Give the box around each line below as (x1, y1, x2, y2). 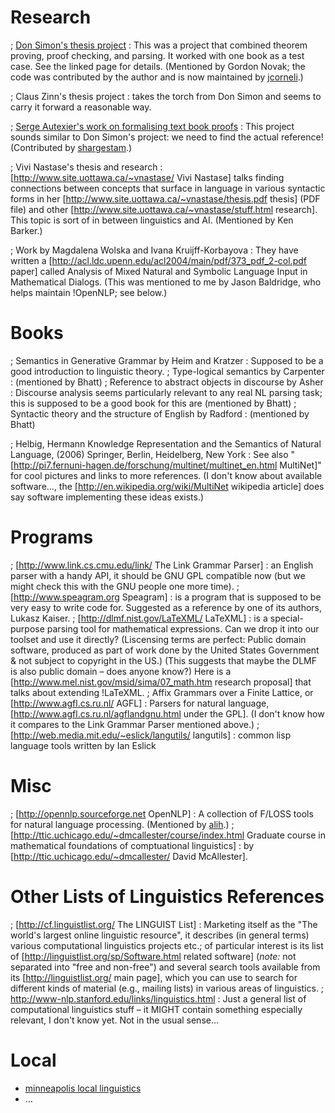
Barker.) (10, 224, 43, 236)
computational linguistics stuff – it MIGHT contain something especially (10, 1003, 303, 1015)
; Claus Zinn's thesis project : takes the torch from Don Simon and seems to (10, 90, 322, 102)
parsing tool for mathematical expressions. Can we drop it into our (46, 622, 320, 635)
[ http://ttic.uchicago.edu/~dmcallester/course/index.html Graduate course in (10, 829, 326, 841)
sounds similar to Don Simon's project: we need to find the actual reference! (10, 131, 324, 143)
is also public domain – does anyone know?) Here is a (10, 665, 232, 677)
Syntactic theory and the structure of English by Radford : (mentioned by (10, 407, 310, 420)
